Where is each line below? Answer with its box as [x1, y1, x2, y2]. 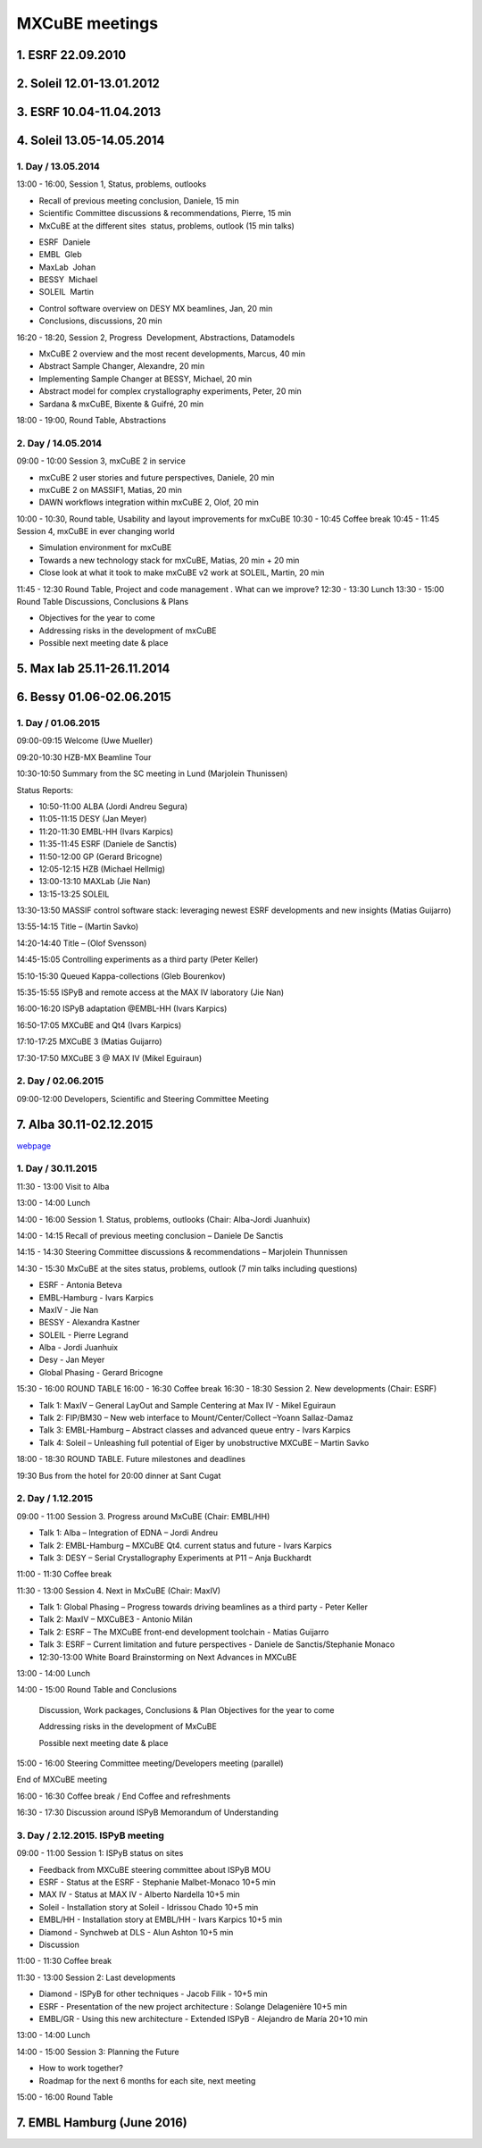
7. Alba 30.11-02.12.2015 [16, 1116, 154, 1132]
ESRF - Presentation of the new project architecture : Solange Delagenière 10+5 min [38, 2001, 348, 2011]
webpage [16, 1140, 52, 1151]
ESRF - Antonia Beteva [38, 1280, 122, 1291]
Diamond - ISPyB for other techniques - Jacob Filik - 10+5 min [38, 1988, 268, 2000]
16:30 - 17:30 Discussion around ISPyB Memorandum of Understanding [16, 1807, 278, 1818]
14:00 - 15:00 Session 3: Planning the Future [16, 2046, 179, 2057]
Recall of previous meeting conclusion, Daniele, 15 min [38, 195, 240, 205]
